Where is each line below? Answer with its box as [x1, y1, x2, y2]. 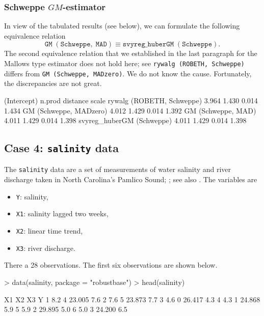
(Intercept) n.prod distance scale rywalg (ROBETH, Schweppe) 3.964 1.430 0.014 [4, 95, 258, 105]
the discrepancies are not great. [4, 78, 102, 89]
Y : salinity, [16, 191, 48, 202]
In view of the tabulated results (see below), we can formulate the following [4, 20, 240, 31]
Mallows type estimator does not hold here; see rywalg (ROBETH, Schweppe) [4, 58, 245, 68]
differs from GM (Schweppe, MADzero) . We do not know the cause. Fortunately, [4, 68, 252, 78]
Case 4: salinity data [4, 140, 119, 156]
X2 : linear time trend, [16, 225, 83, 236]
